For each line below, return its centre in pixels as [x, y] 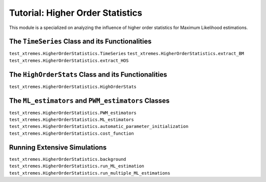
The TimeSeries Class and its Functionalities [81, 42]
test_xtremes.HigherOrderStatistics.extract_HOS [69, 61]
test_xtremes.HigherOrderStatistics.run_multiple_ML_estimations [90, 173]
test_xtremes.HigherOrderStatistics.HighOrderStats [73, 87]
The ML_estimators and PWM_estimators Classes [89, 101]
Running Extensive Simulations [58, 147]
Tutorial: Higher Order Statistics [76, 13]
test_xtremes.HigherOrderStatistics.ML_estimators [71, 120]
